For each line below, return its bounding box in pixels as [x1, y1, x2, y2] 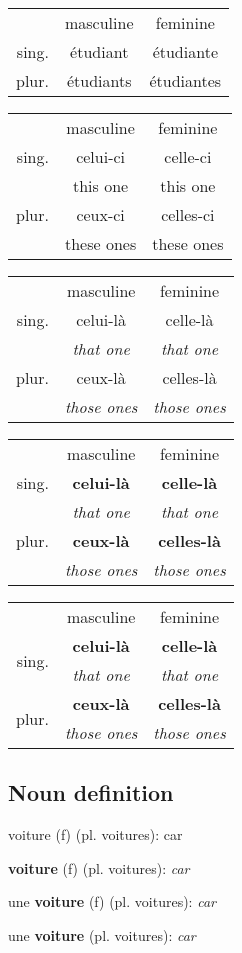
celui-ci [76, 145, 126, 168]
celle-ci [164, 145, 212, 168]
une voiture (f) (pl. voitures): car [8, 891, 216, 912]
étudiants [66, 69, 132, 92]
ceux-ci [76, 203, 125, 226]
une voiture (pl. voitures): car [8, 924, 196, 945]
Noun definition [8, 777, 174, 808]
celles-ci [161, 203, 215, 226]
